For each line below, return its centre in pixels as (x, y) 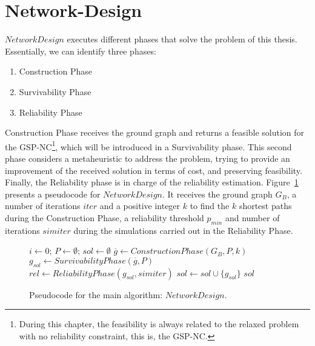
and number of (252, 217)
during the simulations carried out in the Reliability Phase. (183, 230)
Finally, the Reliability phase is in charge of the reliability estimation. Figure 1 (152, 182)
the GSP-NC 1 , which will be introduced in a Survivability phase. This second (148, 145)
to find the (210, 206)
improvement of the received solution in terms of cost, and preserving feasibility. (154, 170)
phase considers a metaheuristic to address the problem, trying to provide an (148, 158)
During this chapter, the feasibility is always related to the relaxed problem (159, 324)
